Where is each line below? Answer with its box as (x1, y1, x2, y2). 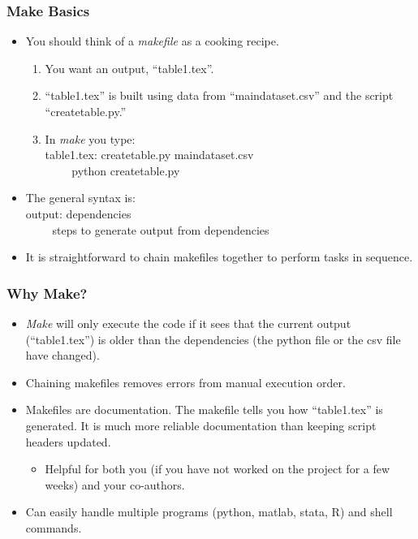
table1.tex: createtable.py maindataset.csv (45, 146, 254, 163)
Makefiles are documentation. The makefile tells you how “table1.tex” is (25, 401, 383, 418)
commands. (25, 519, 82, 536)
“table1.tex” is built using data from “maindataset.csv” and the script (45, 87, 394, 104)
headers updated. (25, 433, 111, 450)
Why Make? (6, 282, 88, 303)
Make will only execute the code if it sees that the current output (25, 314, 351, 331)
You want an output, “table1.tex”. (45, 59, 214, 76)
